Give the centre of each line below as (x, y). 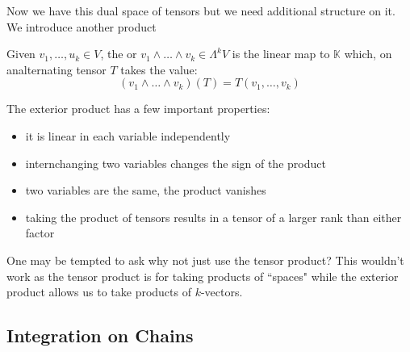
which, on (368, 54)
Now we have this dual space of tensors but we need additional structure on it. (201, 10)
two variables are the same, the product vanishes (146, 190)
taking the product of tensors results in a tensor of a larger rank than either (213, 217)
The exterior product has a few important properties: (138, 109)
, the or (119, 54)
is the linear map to (281, 54)
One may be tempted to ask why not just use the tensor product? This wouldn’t (205, 260)
